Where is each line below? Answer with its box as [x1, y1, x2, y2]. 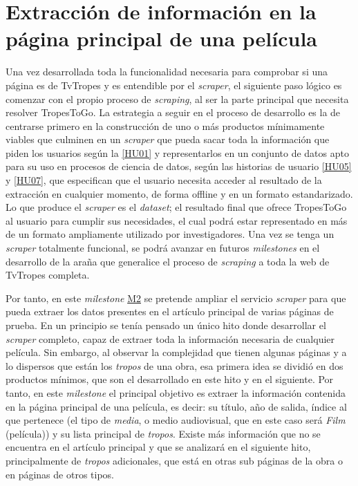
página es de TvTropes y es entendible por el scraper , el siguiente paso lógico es [6, 77, 342, 92]
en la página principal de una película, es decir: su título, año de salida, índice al [6, 399, 347, 413]
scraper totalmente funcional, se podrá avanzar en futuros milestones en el [6, 241, 320, 255]
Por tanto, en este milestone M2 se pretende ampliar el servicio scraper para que [6, 290, 346, 305]
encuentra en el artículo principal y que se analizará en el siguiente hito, [6, 440, 311, 454]
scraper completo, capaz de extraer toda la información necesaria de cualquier [6, 331, 335, 346]
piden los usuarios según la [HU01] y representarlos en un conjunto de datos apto [6, 145, 349, 160]
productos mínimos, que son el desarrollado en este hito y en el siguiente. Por [6, 372, 334, 386]
